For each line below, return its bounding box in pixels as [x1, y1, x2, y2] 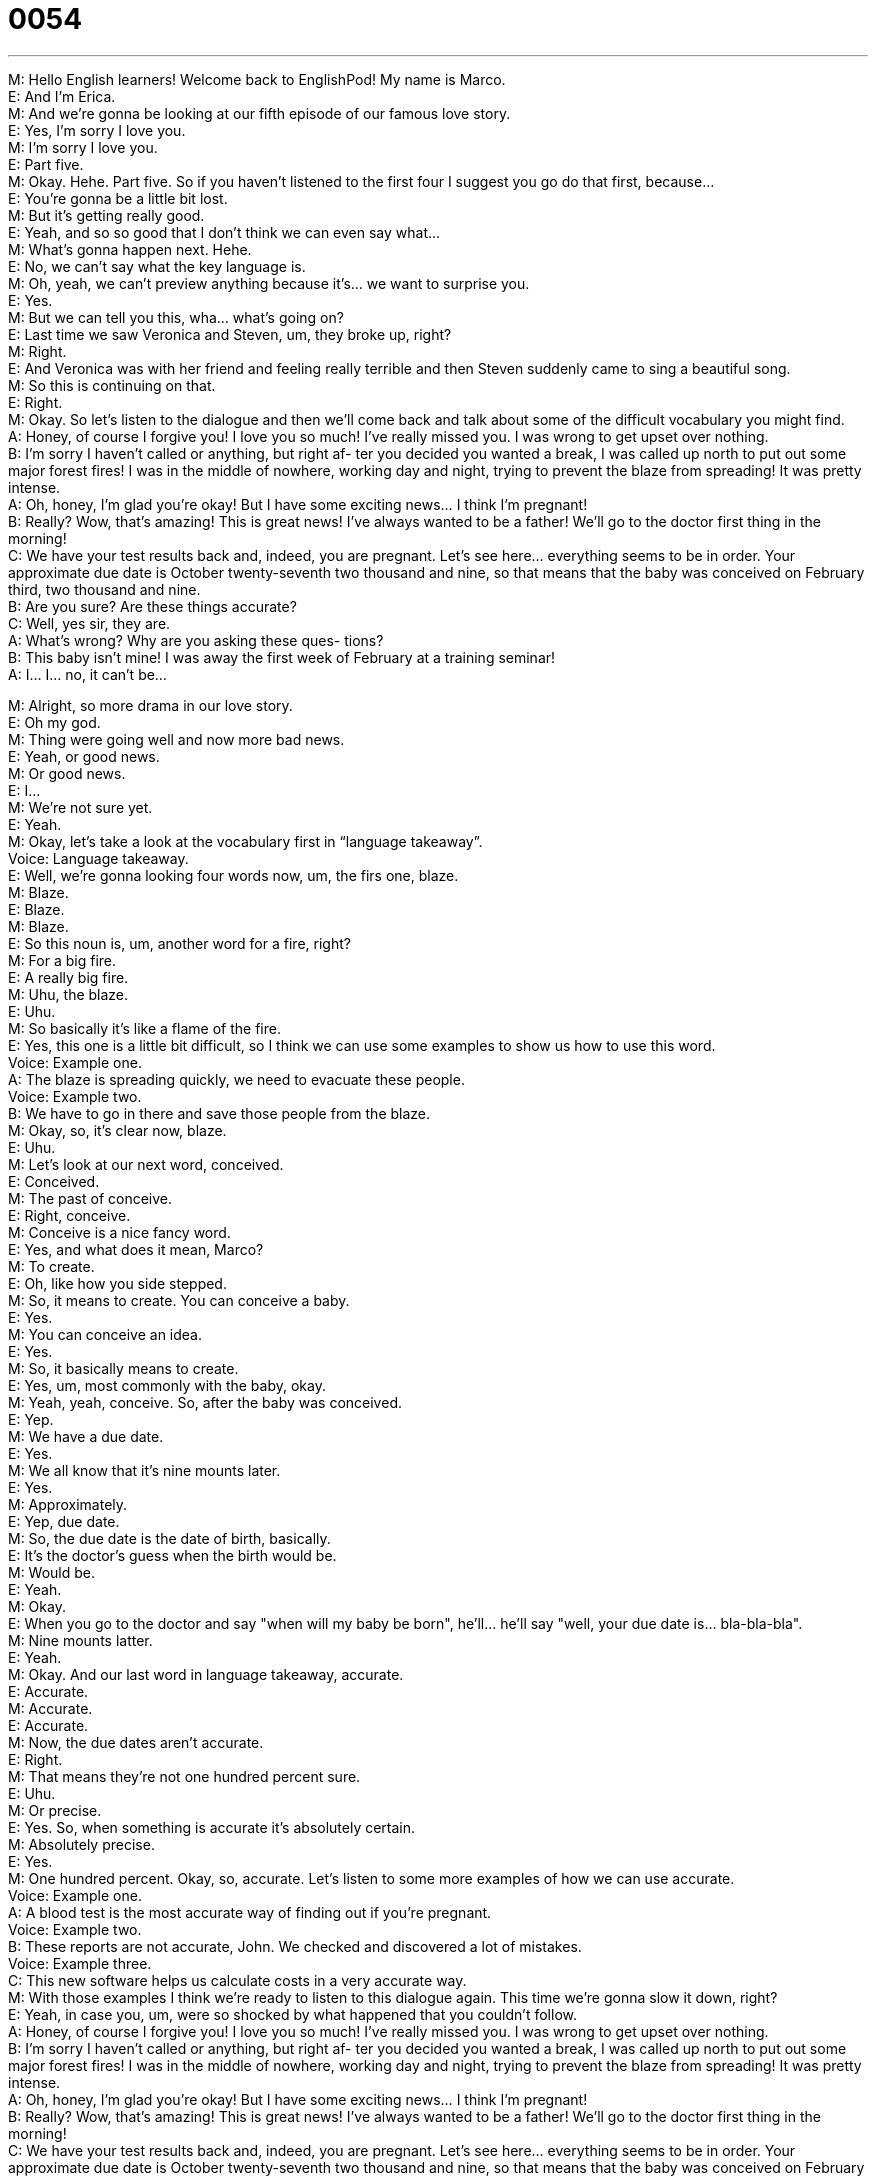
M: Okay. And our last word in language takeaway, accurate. [8, 1665, 404, 1683]
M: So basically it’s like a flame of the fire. [8, 1019, 281, 1037]
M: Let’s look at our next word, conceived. [8, 1155, 284, 1173]
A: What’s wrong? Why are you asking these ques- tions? [8, 631, 384, 649]
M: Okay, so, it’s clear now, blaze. [8, 1121, 227, 1139]
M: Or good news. [8, 764, 126, 782]
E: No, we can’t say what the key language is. [8, 257, 306, 275]
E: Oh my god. [8, 713, 101, 731]
